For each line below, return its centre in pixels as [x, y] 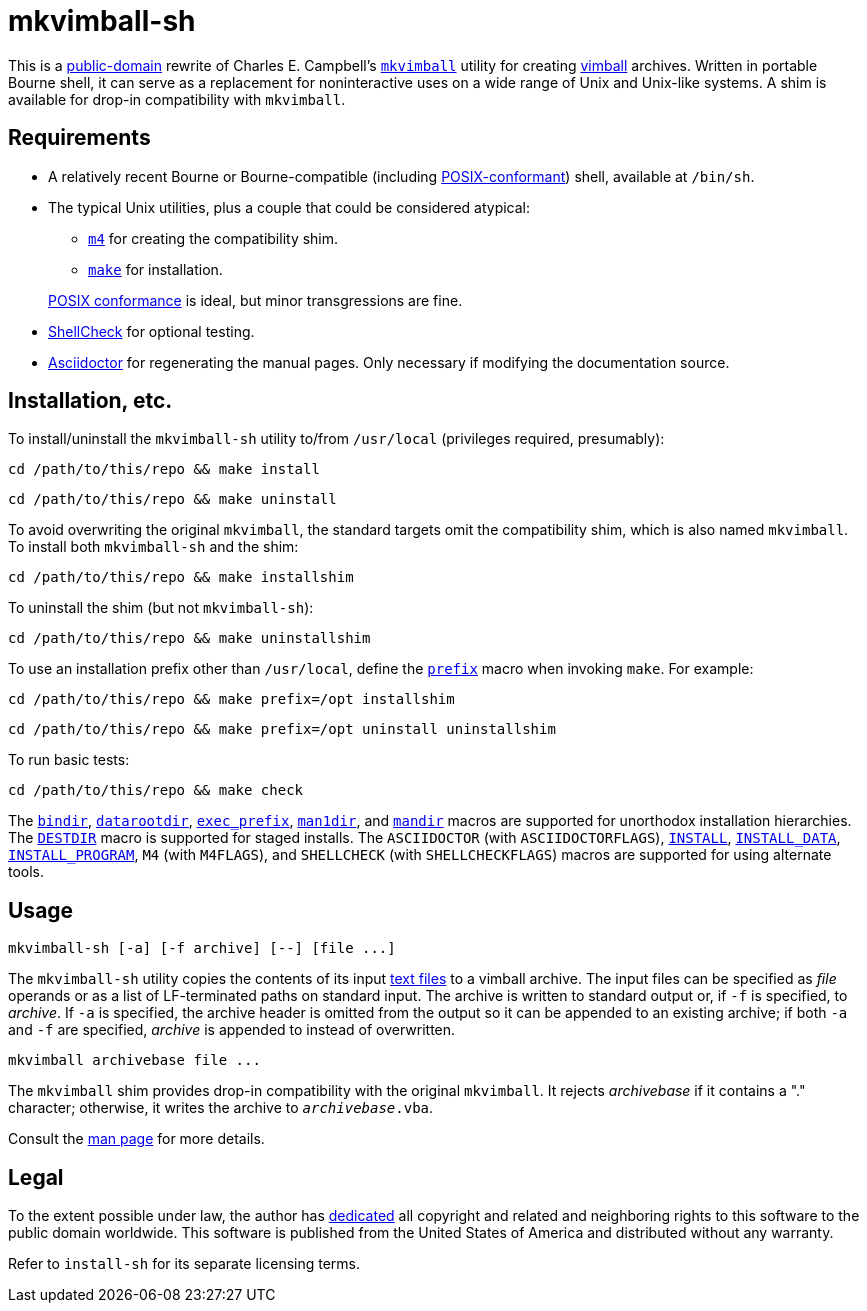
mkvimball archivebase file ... [134, 1060]
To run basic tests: [69, 760]
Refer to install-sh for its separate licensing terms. [184, 1264]
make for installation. [155, 269]
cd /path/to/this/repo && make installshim [181, 577]
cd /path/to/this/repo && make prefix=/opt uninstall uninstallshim [282, 729]
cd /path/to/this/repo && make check [156, 790]
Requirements [79, 138]
